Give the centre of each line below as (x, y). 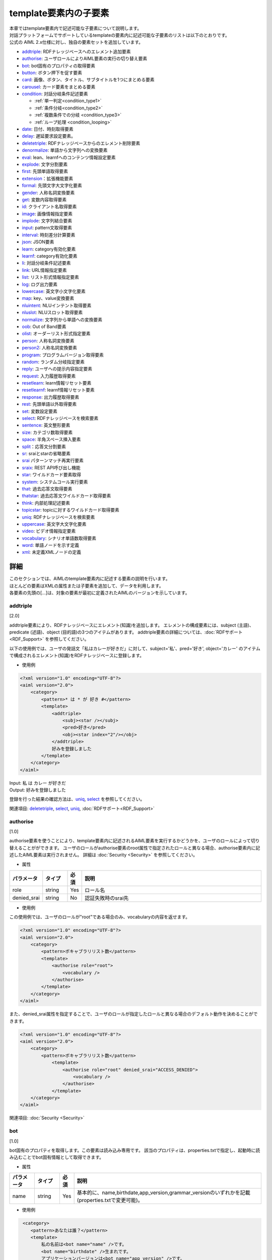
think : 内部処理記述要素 (46, 503)
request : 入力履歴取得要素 (49, 376)
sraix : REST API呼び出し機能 (51, 467)
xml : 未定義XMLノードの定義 (52, 552)
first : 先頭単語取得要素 (45, 171)
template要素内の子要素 (59, 13)
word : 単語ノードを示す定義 (51, 545)
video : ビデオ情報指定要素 (49, 531)
